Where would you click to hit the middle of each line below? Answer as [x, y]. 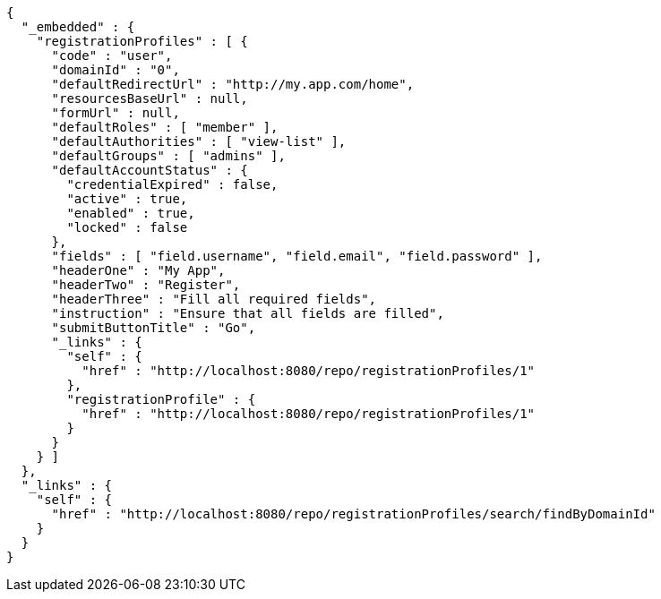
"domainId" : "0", [116, 70]
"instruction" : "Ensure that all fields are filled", [248, 313]
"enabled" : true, [131, 213]
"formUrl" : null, [116, 113]
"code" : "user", [112, 56]
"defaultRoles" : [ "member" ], [165, 127]
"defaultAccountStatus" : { [150, 170]
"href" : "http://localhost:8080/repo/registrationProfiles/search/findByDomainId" [353, 514]
